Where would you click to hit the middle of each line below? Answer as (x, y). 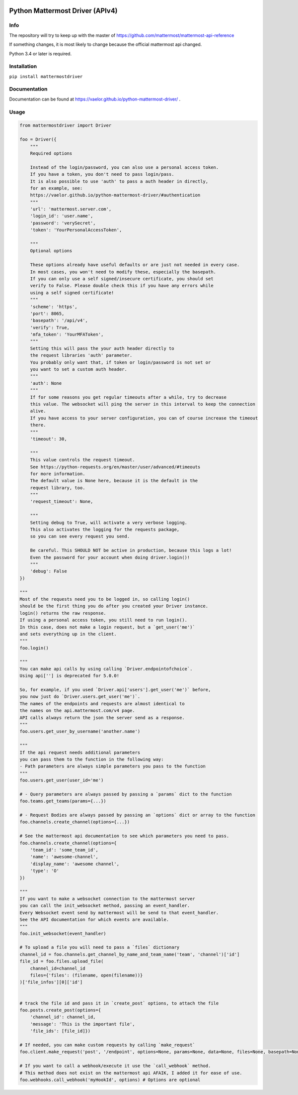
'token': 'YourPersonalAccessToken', (76, 230)
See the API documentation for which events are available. (94, 919)
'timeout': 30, (48, 439)
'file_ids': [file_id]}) (60, 1031)
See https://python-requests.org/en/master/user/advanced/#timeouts (115, 467)
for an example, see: (56, 188)
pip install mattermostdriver (46, 76)
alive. (38, 411)
